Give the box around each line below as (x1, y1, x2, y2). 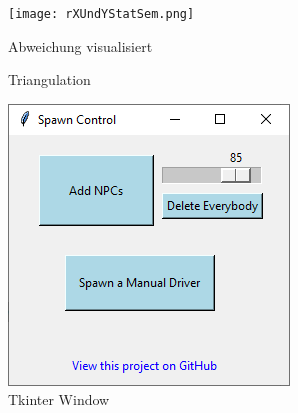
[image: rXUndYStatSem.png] (8, 7, 195, 21)
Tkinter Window (8, 389, 110, 410)
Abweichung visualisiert (8, 35, 153, 56)
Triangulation (8, 69, 91, 90)
